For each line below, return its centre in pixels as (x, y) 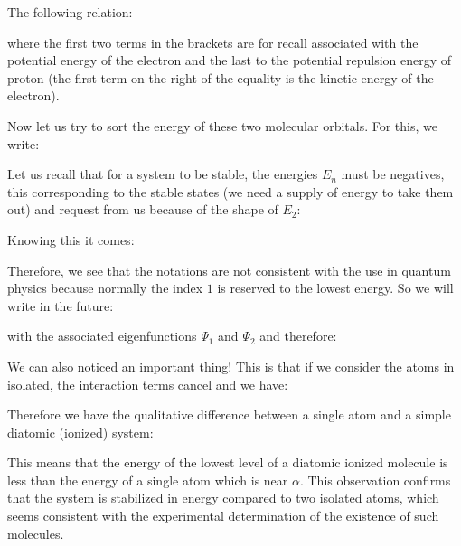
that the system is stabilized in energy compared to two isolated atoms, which (223, 498)
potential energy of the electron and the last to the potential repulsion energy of (230, 60)
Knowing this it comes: (71, 239)
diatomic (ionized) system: (80, 432)
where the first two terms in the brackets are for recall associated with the (213, 42)
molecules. (36, 533)
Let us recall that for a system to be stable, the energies (163, 174)
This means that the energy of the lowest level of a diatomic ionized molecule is (228, 462)
